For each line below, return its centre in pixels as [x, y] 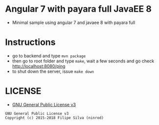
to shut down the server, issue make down [53, 71]
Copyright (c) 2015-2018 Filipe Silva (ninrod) [55, 118]
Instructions [30, 42]
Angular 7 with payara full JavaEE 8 [78, 9]
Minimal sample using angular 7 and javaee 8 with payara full [74, 22]
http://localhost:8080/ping [39, 66]
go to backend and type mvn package [49, 56]
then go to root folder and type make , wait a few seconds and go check [83, 61]
